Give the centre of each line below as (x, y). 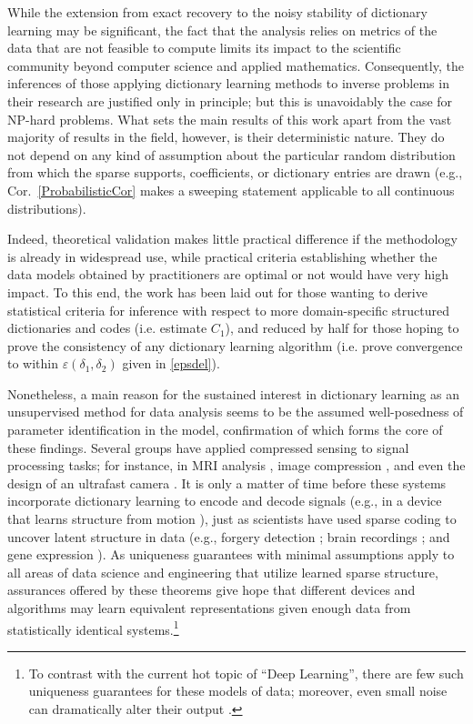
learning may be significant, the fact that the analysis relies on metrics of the (222, 30)
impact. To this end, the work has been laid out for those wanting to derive (217, 292)
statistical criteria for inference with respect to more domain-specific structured (229, 310)
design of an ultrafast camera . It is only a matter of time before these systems (227, 483)
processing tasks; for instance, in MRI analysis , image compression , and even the (236, 465)
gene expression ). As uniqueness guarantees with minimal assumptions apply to (231, 554)
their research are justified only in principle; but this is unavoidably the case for (230, 101)
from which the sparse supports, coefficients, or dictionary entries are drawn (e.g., (235, 172)
